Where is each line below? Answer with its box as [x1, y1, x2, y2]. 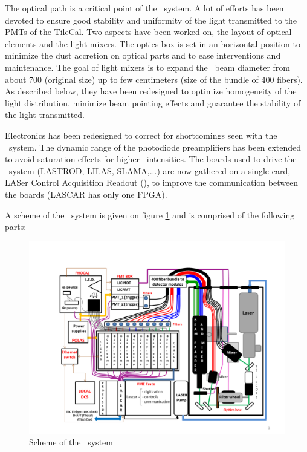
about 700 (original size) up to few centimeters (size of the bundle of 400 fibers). [5, 73, 303, 85]
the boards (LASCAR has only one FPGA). [5, 188, 167, 200]
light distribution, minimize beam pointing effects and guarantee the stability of [5, 96, 301, 109]
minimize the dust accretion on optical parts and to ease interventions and [5, 49, 281, 62]
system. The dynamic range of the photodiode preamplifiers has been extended [8, 140, 302, 153]
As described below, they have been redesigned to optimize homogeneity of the [5, 85, 297, 97]
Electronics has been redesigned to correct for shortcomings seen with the [5, 128, 277, 141]
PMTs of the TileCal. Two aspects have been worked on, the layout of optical [5, 25, 292, 38]
